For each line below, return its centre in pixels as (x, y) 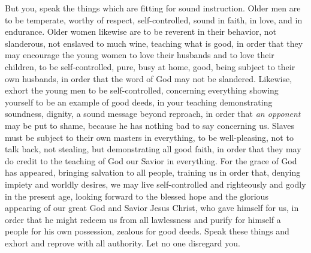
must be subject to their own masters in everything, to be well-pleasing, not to (149, 137)
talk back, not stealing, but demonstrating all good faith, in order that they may (153, 149)
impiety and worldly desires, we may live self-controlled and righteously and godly (155, 184)
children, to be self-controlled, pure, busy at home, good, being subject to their (150, 66)
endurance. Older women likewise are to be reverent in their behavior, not (141, 31)
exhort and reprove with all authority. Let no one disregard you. (123, 243)
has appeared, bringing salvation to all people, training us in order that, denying (153, 172)
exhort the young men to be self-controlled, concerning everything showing (142, 90)
